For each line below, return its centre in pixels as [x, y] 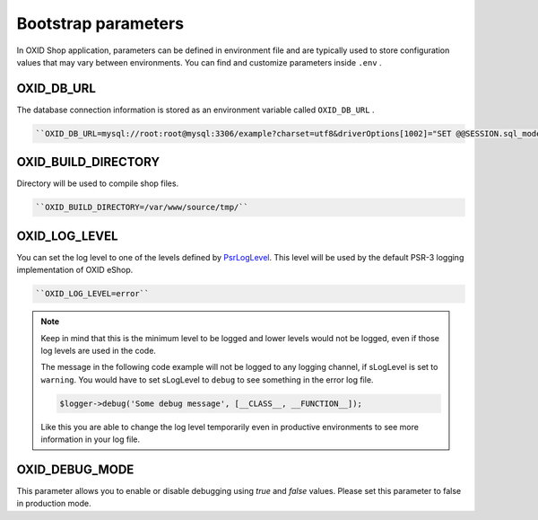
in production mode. [54, 504]
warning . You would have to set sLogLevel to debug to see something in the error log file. [207, 379]
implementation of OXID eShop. [75, 270]
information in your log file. [91, 439]
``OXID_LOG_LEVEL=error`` [92, 294]
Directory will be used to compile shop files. [98, 183]
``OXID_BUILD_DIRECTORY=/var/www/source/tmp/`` [142, 207]
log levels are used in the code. [99, 350]
